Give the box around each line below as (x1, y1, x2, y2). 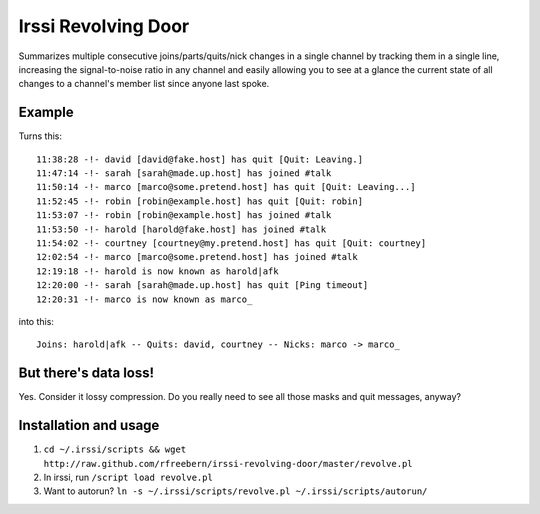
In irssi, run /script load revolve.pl (43, 471, 214, 483)
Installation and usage (18, 417, 160, 434)
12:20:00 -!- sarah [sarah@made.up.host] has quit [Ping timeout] (36, 280, 369, 291)
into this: (18, 315, 55, 327)
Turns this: (18, 130, 63, 142)
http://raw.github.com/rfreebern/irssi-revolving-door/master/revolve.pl (43, 458, 414, 469)
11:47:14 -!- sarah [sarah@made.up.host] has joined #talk (36, 168, 332, 179)
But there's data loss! (18, 365, 155, 382)
